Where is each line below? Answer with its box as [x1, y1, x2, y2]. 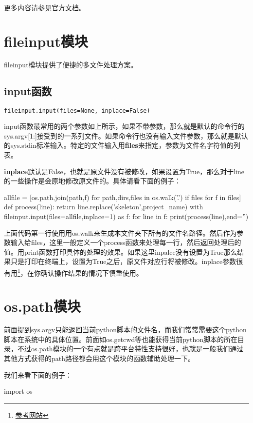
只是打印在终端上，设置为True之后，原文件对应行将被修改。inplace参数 [10, 256, 236, 266]
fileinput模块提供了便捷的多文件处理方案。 [4, 59, 138, 69]
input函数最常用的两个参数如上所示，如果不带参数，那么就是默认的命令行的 [4, 121, 245, 131]
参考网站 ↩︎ [15, 409, 49, 420]
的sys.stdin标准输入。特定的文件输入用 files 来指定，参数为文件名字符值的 [4, 140, 234, 150]
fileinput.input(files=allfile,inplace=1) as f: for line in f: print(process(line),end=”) [4, 211, 249, 221]
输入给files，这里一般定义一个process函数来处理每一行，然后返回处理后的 [10, 237, 241, 247]
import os [4, 386, 33, 396]
